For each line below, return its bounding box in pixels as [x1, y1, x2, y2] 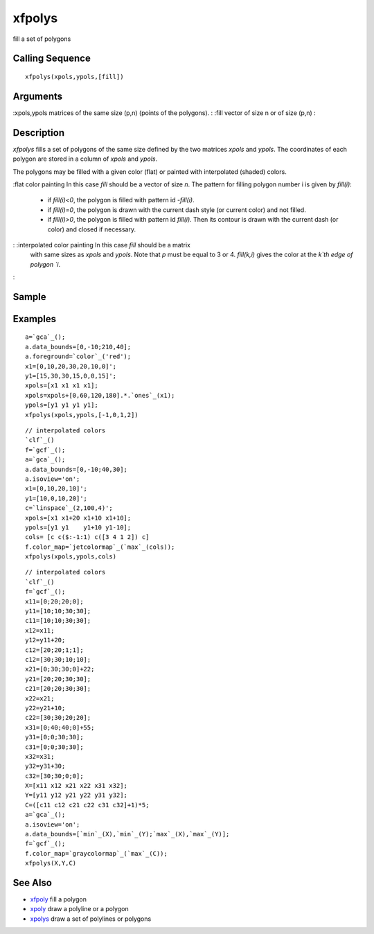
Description [12, 127, 65, 139]
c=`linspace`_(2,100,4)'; [25, 504, 114, 512]
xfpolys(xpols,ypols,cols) [25, 553, 117, 561]
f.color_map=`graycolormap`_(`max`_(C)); [25, 849, 168, 857]
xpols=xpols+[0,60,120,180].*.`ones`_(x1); [25, 391, 175, 399]
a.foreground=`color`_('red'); [25, 353, 132, 360]
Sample [12, 291, 46, 303]
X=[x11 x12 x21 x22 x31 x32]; [25, 782, 128, 790]
